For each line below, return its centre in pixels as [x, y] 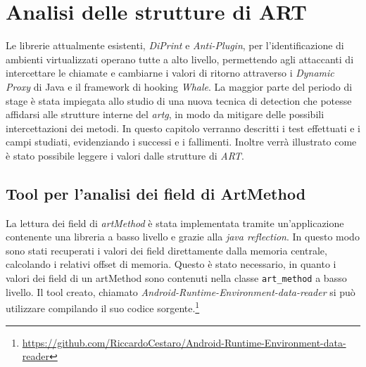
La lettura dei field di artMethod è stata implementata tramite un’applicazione [175, 223]
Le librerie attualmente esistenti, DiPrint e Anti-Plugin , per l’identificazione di [175, 45]
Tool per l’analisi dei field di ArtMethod [156, 193]
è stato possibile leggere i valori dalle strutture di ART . [125, 155]
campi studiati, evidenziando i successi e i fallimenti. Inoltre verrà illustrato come [181, 142]
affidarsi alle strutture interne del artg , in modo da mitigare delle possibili [165, 114]
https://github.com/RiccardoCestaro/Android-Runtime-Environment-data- [184, 342]
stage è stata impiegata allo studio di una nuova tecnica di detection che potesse [179, 100]
